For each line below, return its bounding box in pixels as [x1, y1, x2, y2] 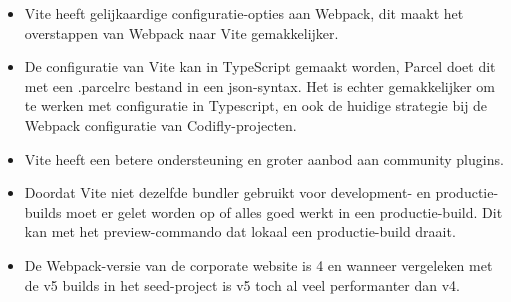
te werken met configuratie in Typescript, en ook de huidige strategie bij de [24, 95, 488, 116]
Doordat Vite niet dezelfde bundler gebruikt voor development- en [24, 182, 431, 203]
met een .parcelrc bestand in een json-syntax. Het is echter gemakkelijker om [24, 75, 495, 96]
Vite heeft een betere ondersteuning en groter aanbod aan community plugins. [24, 148, 504, 169]
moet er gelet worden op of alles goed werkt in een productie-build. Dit [66, 201, 503, 222]
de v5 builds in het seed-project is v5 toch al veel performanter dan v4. [24, 274, 460, 295]
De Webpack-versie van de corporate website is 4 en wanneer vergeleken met [24, 254, 493, 275]
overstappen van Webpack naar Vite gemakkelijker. [24, 22, 339, 43]
